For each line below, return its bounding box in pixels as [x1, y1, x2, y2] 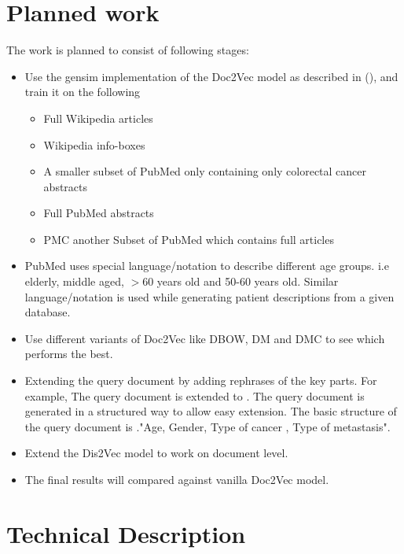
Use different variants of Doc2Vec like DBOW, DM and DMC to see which [24, 330, 385, 346]
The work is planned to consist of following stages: [6, 42, 249, 58]
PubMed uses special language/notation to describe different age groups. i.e [24, 257, 389, 274]
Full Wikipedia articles [43, 109, 153, 126]
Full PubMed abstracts [43, 205, 154, 221]
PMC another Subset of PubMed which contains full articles [43, 231, 334, 247]
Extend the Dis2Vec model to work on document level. [24, 445, 288, 461]
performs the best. [24, 345, 113, 362]
